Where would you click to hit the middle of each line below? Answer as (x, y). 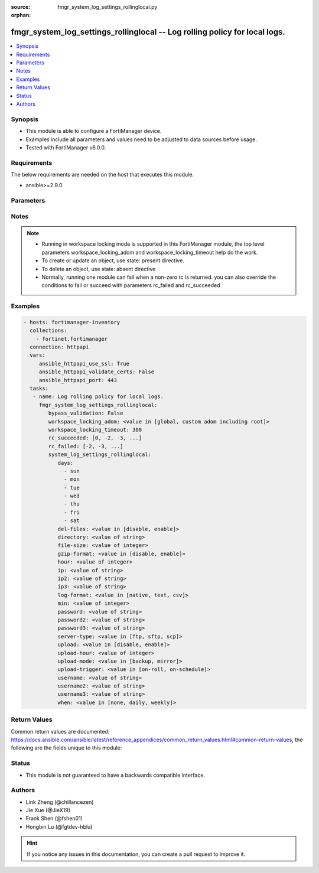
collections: (48, 330)
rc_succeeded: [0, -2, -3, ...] (95, 438)
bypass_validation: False (86, 413)
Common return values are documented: (60, 731)
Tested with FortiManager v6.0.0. (66, 147)
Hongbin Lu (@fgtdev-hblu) (59, 826)
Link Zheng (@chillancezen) (60, 802)
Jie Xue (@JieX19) (48, 810)
